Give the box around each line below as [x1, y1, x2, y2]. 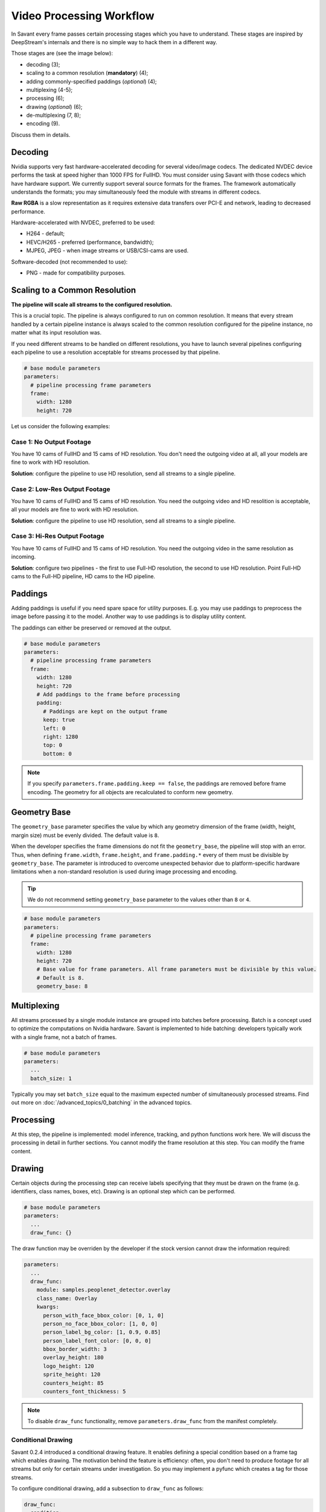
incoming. [11, 553, 36, 561]
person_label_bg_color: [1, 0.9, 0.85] [43, 1329, 161, 1336]
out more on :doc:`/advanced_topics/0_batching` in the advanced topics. [11, 1099, 192, 1106]
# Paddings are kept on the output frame [43, 708, 167, 715]
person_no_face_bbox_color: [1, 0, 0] [43, 1320, 158, 1327]
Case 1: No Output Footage [11, 437, 92, 446]
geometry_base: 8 [36, 983, 88, 990]
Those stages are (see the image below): [11, 50, 113, 57]
